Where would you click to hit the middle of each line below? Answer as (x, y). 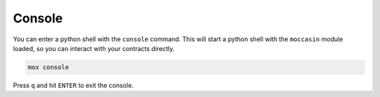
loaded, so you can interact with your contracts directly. (94, 48)
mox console (49, 67)
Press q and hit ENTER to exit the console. (73, 85)
